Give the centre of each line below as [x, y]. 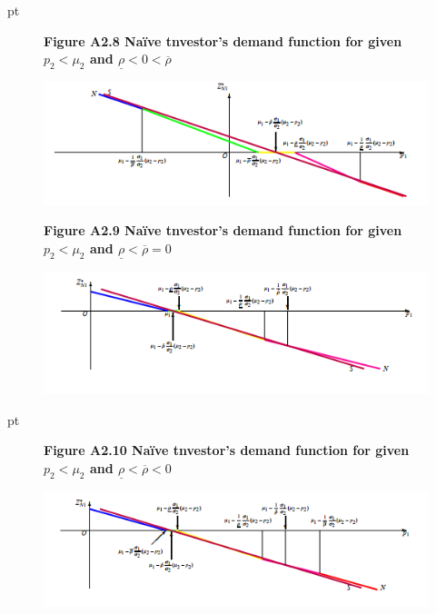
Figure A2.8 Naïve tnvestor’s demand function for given [223, 40]
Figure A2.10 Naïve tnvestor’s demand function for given [227, 450]
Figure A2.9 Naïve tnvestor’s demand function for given [223, 230]
